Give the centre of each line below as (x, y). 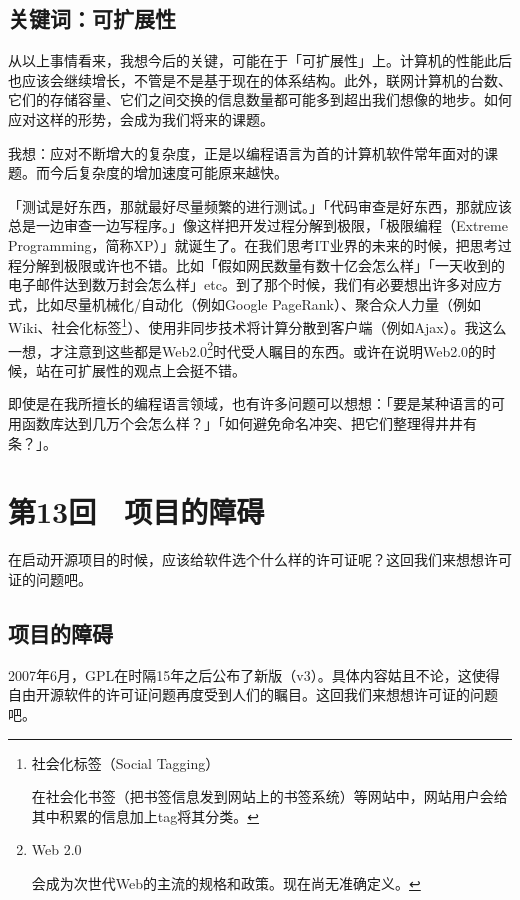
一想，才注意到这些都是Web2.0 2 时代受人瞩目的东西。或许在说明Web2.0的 (245, 349)
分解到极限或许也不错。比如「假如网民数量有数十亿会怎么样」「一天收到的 (263, 264)
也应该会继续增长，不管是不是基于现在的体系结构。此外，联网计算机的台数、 (260, 79)
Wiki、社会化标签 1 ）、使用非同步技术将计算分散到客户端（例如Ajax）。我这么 (257, 325)
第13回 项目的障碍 (136, 511)
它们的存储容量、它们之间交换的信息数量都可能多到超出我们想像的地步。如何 (260, 99)
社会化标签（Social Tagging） (125, 762)
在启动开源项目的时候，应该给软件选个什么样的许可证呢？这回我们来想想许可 (260, 559)
